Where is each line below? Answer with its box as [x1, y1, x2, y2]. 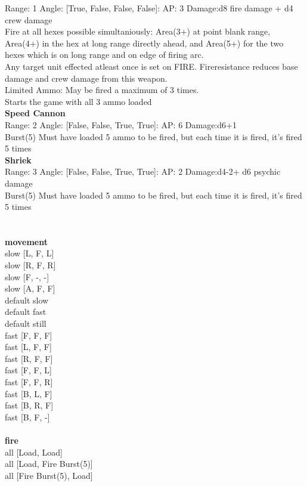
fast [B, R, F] [5, 399, 54, 411]
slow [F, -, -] [5, 270, 49, 283]
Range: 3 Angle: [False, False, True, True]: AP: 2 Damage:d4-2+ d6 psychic [5, 165, 281, 178]
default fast [5, 305, 46, 318]
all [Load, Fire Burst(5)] [5, 457, 93, 470]
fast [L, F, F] [5, 340, 52, 353]
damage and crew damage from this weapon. [5, 72, 168, 84]
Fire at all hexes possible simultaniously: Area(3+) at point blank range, [5, 25, 271, 38]
